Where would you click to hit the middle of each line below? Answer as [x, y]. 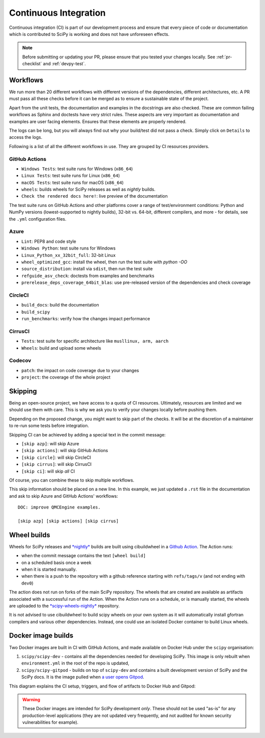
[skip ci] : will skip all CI [48, 471]
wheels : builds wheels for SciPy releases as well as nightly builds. [88, 189]
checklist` [32, 64]
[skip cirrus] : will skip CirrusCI [56, 464]
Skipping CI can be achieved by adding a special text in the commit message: [87, 434]
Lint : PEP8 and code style [49, 241]
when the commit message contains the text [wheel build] [84, 556]
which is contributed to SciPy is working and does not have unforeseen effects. [89, 34]
